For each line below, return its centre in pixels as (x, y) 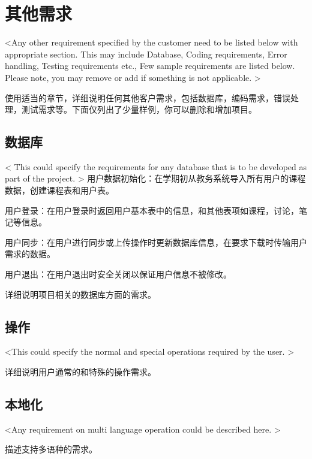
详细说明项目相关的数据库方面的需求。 (80, 294)
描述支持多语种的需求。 (51, 449)
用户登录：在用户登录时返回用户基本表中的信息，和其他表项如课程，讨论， (152, 210)
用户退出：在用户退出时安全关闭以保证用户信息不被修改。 (118, 274)
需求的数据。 (30, 254)
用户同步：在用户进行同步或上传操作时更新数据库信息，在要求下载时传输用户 (156, 242)
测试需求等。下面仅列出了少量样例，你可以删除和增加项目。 (139, 109)
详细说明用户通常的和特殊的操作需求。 (80, 372)
